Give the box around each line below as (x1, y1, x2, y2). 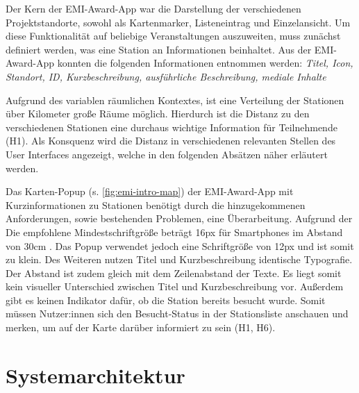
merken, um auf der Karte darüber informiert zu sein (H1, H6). (6, 320, 276, 335)
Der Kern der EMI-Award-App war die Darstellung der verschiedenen (6, 1, 301, 15)
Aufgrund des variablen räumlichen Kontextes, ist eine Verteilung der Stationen (6, 92, 344, 107)
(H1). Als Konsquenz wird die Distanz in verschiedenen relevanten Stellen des (6, 133, 336, 148)
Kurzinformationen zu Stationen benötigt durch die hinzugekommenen (6, 197, 306, 212)
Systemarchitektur (6, 360, 185, 389)
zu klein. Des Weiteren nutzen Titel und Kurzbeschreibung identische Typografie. (6, 252, 353, 267)
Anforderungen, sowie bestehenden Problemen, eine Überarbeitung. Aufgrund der (6, 211, 353, 226)
